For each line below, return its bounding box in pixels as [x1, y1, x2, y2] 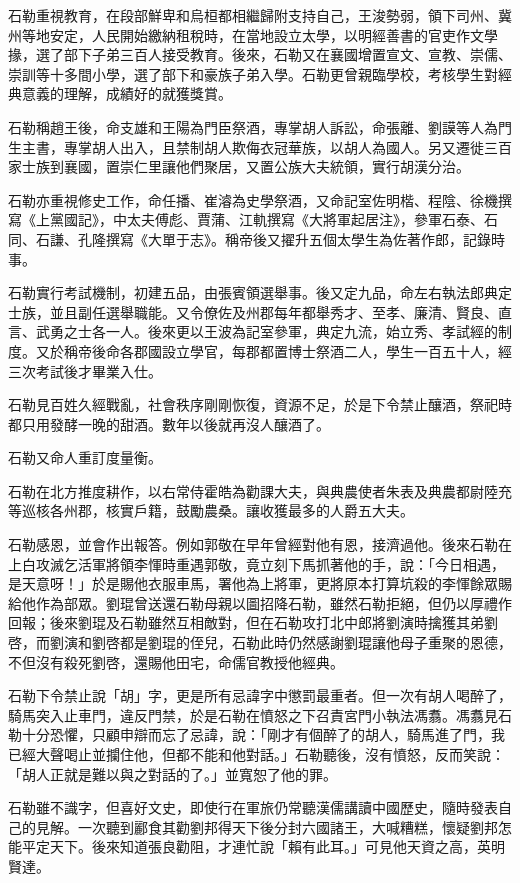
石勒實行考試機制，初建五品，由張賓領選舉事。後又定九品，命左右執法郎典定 [8, 282, 512, 303]
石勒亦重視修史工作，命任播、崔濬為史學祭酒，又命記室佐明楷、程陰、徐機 [8, 189, 498, 210]
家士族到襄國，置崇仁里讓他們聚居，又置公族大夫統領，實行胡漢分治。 [8, 156, 470, 177]
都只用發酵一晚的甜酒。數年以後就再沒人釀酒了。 [8, 413, 330, 434]
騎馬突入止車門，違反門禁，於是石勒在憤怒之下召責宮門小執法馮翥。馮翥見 [8, 704, 498, 725]
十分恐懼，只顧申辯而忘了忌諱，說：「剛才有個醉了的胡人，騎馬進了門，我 [21, 724, 505, 745]
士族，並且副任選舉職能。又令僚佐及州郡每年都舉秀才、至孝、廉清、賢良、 [8, 301, 498, 322]
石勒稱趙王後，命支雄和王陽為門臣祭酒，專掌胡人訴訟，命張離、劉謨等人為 [8, 116, 498, 137]
